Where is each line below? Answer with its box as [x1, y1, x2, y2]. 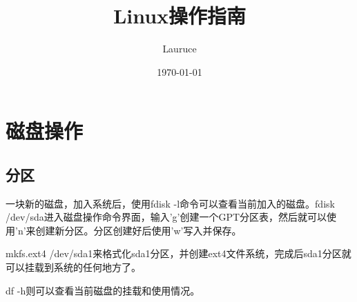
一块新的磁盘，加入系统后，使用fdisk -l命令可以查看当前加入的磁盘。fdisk [6, 196, 335, 210]
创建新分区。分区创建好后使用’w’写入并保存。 [35, 223, 242, 237]
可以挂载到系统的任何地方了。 [6, 260, 141, 274]
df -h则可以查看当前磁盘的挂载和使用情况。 [6, 283, 200, 297]
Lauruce [162, 41, 197, 56]
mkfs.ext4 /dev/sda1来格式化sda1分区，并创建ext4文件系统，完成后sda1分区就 [6, 246, 351, 261]
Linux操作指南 [113, 1, 247, 30]
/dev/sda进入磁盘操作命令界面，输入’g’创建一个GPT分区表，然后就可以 [6, 210, 327, 224]
